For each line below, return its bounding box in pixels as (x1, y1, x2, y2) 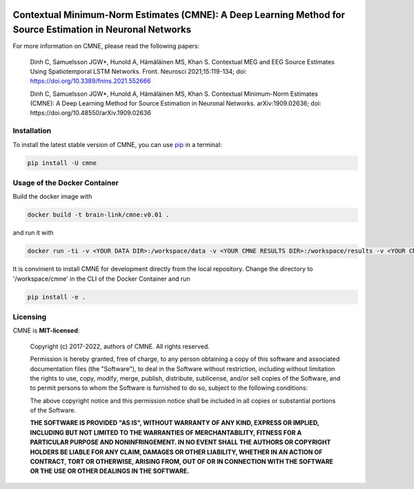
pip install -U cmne (27, 159, 97, 167)
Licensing (12, 312, 47, 321)
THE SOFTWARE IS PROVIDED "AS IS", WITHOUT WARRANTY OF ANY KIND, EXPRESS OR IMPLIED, (30, 419, 319, 427)
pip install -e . (27, 293, 86, 301)
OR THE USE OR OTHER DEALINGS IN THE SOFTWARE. (30, 467, 190, 475)
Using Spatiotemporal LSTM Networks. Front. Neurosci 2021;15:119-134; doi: (30, 67, 247, 75)
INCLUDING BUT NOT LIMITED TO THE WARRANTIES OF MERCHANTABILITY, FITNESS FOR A (30, 428, 302, 437)
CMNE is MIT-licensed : (12, 326, 80, 335)
